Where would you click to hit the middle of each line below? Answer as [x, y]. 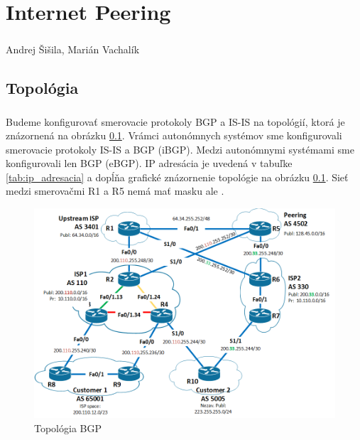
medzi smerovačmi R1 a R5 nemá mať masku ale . [115, 191]
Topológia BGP [68, 428]
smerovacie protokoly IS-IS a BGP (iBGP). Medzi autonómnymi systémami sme [180, 149]
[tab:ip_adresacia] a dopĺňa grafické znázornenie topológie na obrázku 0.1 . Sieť [177, 177]
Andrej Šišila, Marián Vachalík [73, 49]
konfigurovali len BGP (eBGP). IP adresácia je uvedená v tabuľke [149, 163]
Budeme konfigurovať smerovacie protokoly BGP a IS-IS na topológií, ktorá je [175, 121]
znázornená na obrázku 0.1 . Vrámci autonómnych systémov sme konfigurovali [174, 135]
